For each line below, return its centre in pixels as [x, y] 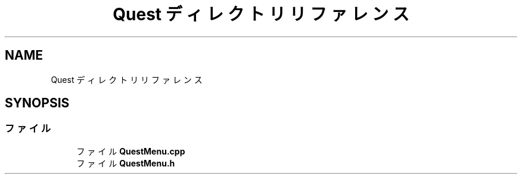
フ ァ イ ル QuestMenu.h [126, 163]
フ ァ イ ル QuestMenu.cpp [131, 151]
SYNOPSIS [37, 103]
